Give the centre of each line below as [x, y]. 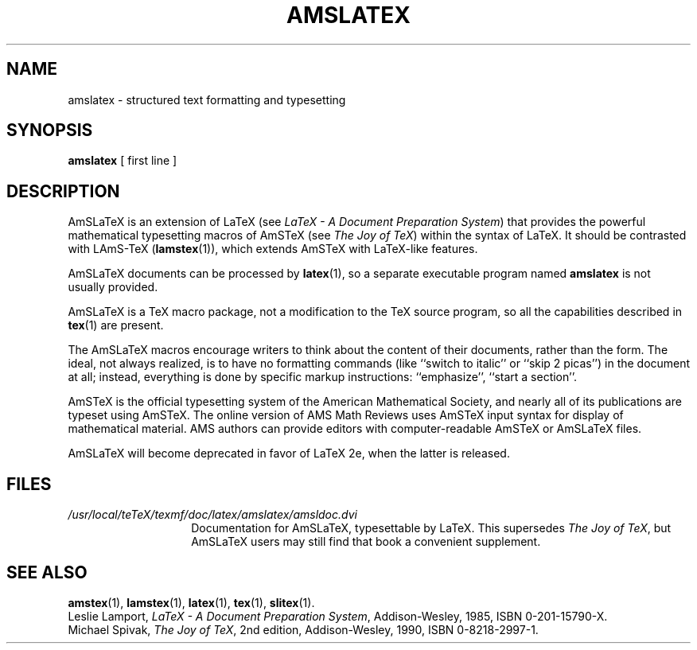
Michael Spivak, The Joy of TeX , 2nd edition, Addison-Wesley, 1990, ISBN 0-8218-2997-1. [303, 629]
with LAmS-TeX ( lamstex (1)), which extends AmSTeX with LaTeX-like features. [273, 249]
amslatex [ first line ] [123, 161]
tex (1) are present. [116, 325]
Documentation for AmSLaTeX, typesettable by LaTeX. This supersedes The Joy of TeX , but [431, 528]
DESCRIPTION [63, 191]
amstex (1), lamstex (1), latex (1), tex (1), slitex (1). [191, 602]
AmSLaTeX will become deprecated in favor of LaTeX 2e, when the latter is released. [289, 453]
